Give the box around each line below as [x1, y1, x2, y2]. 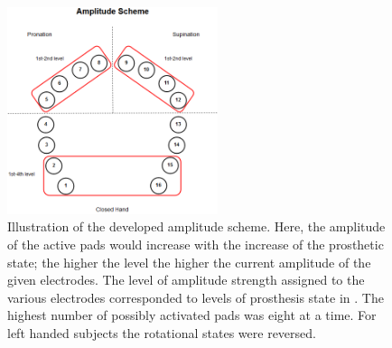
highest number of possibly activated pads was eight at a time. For [7, 306, 377, 324]
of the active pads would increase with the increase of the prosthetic [7, 234, 384, 253]
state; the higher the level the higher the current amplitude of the [7, 252, 371, 271]
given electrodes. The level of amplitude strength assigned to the [7, 270, 365, 289]
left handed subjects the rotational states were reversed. [7, 323, 316, 342]
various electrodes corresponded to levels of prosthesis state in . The [7, 287, 384, 306]
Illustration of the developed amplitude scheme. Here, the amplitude [7, 217, 386, 236]
